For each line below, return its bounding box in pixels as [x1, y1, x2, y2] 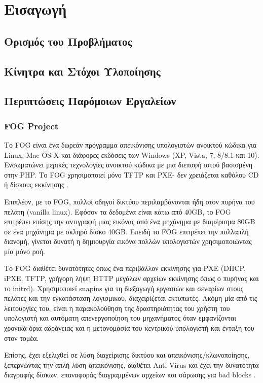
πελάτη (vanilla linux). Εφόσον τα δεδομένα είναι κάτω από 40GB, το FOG [4, 206, 231, 217]
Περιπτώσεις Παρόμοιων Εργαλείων [4, 93, 176, 109]
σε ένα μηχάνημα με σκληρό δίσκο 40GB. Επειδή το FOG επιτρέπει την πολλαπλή [4, 226, 249, 236]
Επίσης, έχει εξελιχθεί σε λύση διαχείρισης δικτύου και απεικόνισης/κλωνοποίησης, [4, 350, 250, 360]
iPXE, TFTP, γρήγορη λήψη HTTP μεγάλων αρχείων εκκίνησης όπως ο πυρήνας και [4, 273, 259, 284]
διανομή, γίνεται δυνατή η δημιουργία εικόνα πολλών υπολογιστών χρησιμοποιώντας [4, 236, 252, 247]
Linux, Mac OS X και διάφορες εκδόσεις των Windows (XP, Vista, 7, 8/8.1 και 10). [4, 149, 259, 160]
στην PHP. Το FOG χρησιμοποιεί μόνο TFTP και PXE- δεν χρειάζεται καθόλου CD [4, 169, 259, 180]
